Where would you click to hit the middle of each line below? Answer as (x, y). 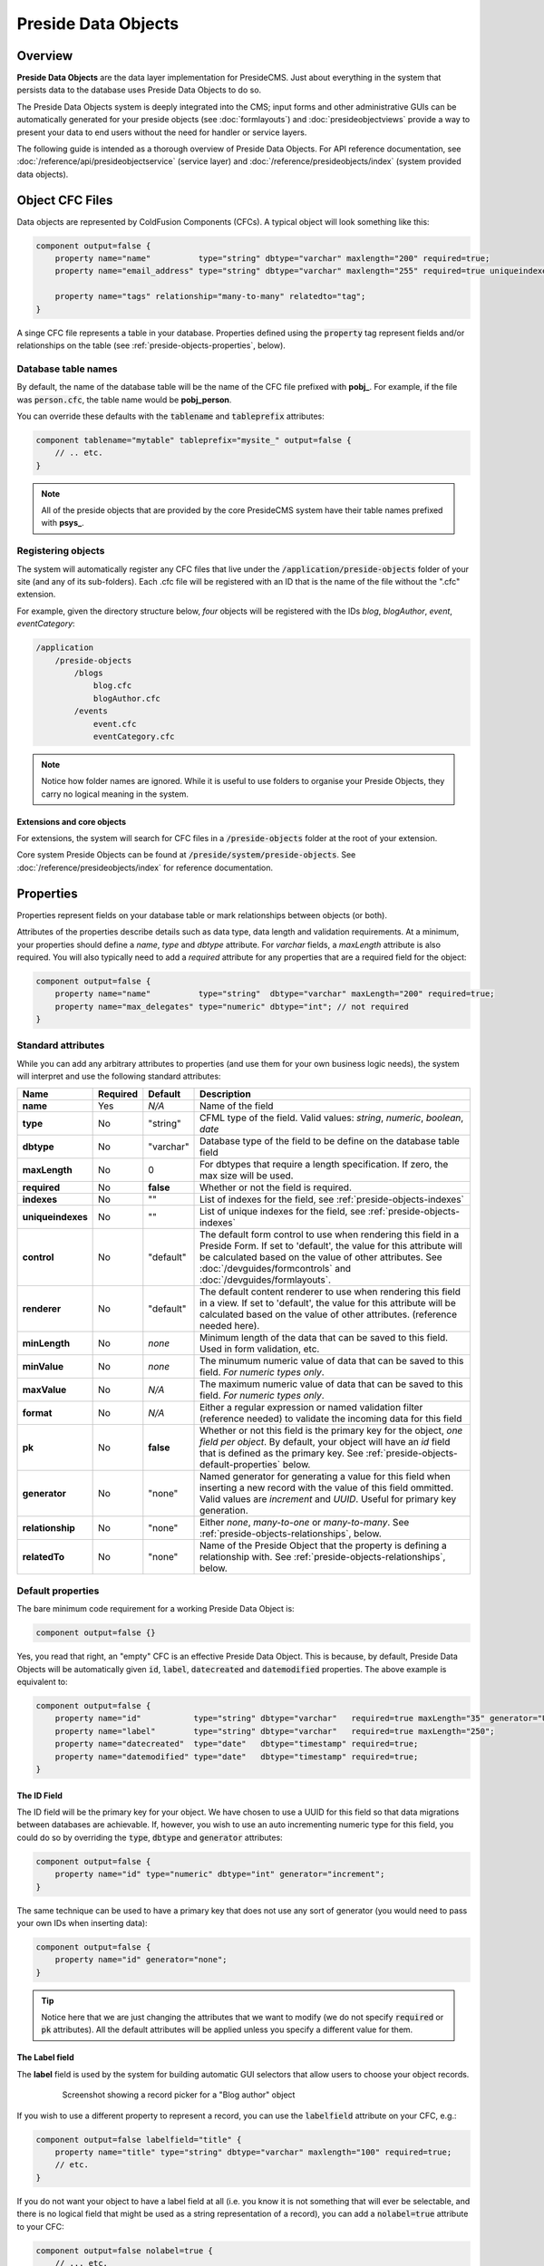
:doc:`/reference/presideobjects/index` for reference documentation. (145, 867)
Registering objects (61, 551)
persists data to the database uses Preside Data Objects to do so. (139, 90)
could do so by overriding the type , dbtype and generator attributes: (150, 1837)
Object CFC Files (65, 200)
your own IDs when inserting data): (83, 1922)
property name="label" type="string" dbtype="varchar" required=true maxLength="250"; (275, 1731)
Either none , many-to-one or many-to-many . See (305, 1522)
